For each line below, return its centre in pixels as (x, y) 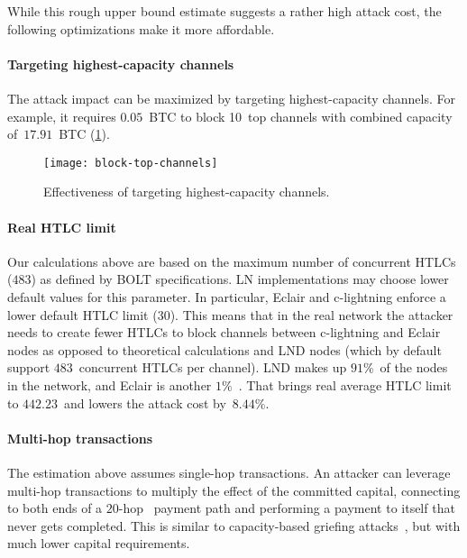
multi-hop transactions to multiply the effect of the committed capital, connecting (234, 490)
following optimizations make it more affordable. (141, 28)
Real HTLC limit (62, 227)
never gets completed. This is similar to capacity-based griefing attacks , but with (234, 525)
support (29, 367)
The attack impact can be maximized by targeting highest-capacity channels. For (232, 98)
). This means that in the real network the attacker (311, 314)
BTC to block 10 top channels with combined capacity (301, 116)
